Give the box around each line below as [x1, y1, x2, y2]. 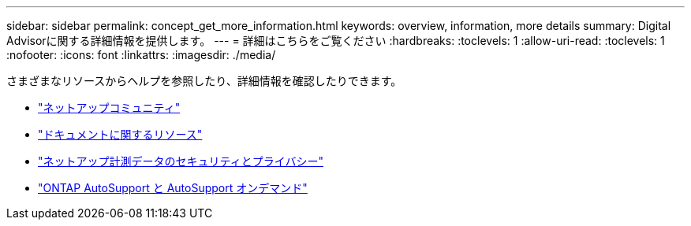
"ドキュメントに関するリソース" [38, 128, 203, 141]
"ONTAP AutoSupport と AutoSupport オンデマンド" [38, 181, 308, 195]
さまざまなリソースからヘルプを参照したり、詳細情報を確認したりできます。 [6, 74, 402, 87]
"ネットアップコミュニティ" [38, 101, 181, 114]
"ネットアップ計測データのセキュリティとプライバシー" [38, 154, 323, 168]
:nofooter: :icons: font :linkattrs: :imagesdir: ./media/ [6, 48, 276, 61]
